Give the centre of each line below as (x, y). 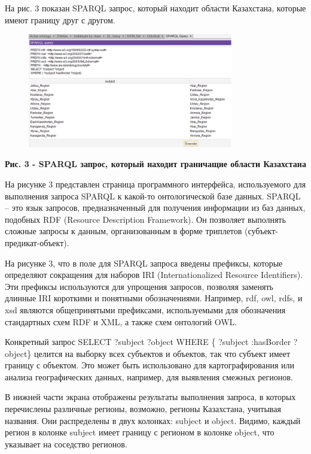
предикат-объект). (37, 242)
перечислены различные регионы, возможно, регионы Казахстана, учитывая (143, 409)
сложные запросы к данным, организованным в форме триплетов (124, 231)
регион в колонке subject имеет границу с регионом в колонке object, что (140, 432)
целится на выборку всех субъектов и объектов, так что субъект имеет (162, 353)
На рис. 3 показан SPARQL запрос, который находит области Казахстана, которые (155, 8)
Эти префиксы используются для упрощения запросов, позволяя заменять (139, 286)
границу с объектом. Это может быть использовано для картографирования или (150, 365)
